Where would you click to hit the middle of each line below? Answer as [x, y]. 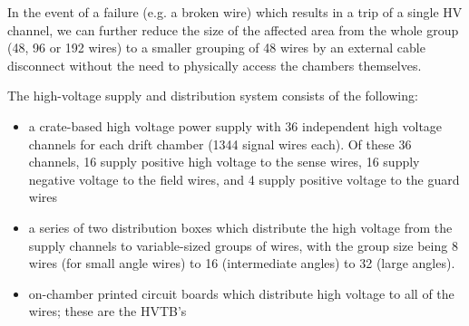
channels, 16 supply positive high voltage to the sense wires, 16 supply [224, 162]
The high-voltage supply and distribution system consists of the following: [213, 96]
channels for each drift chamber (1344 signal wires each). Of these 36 [220, 144]
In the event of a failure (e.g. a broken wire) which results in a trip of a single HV [235, 12]
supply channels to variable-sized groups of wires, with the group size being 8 [243, 245]
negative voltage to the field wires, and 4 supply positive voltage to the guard [244, 179]
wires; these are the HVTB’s [107, 311]
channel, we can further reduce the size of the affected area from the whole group [233, 29]
